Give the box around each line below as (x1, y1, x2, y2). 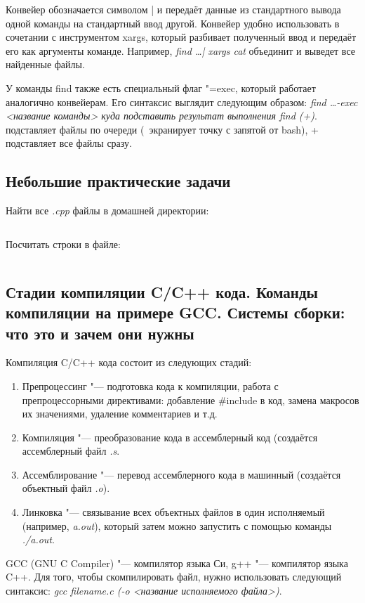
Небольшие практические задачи (6, 170, 231, 192)
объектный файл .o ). (22, 481, 110, 495)
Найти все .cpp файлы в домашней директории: (6, 203, 209, 218)
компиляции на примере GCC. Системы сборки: (6, 301, 345, 323)
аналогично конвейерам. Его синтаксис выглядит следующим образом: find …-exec (6, 94, 358, 109)
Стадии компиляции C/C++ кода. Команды (6, 280, 318, 302)
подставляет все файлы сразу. (6, 136, 132, 150)
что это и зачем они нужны (6, 322, 194, 344)
